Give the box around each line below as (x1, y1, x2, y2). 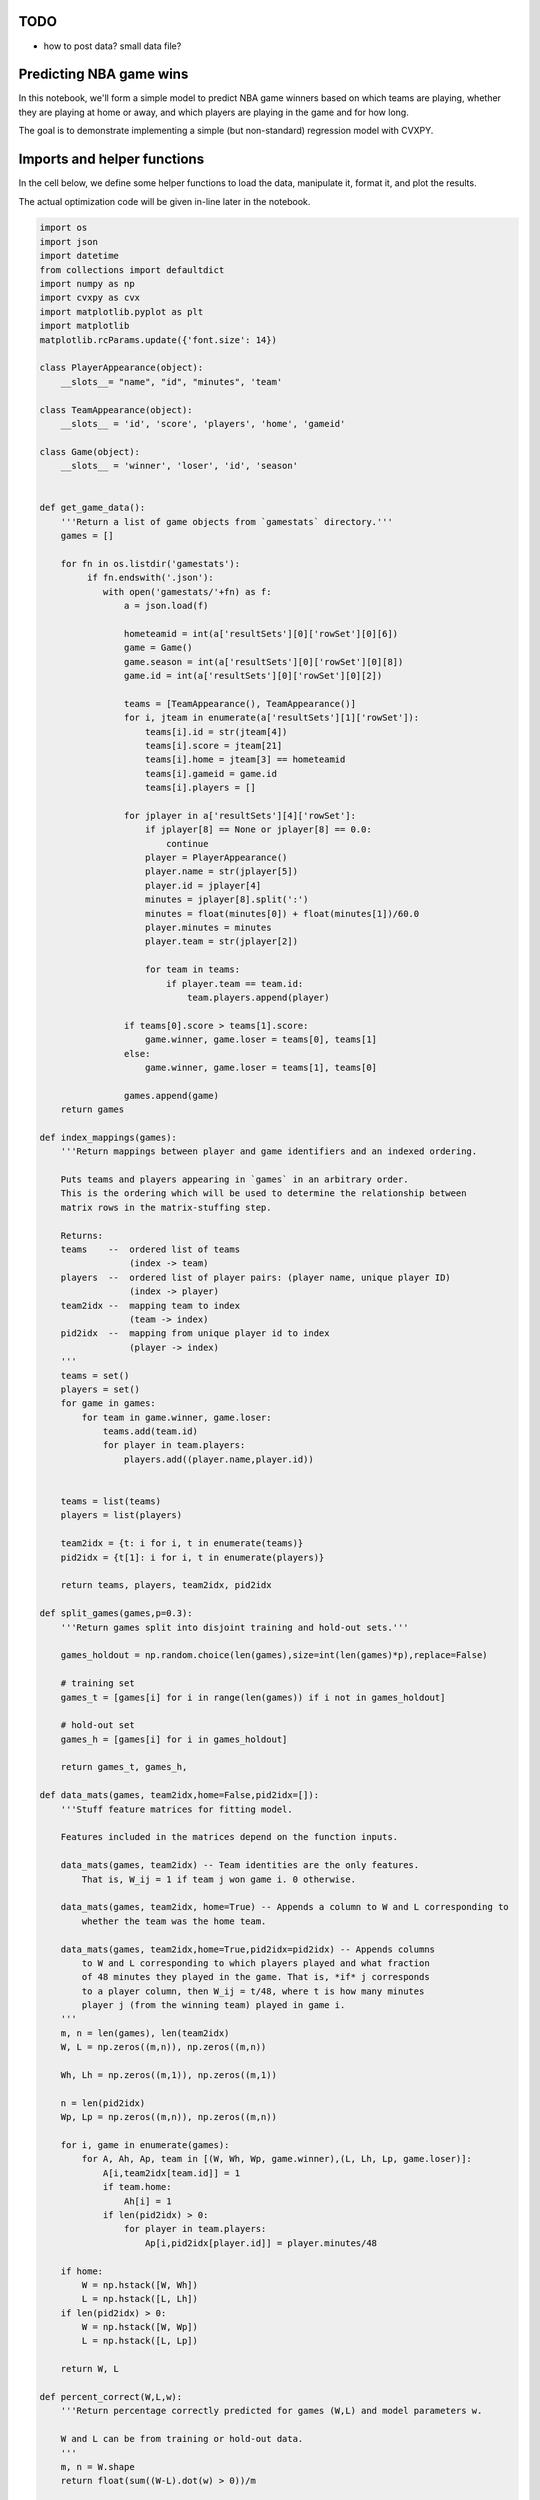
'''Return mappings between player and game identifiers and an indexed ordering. (60, 1146, 478, 1157)
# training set (60, 1678, 135, 1689)
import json (39, 236, 99, 247)
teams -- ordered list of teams (60, 1244, 240, 1255)
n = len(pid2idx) (60, 2097, 146, 2109)
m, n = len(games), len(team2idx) (60, 2027, 230, 2039)
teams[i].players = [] (145, 782, 257, 794)
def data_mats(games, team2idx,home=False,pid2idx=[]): (39, 1790, 320, 1801)
